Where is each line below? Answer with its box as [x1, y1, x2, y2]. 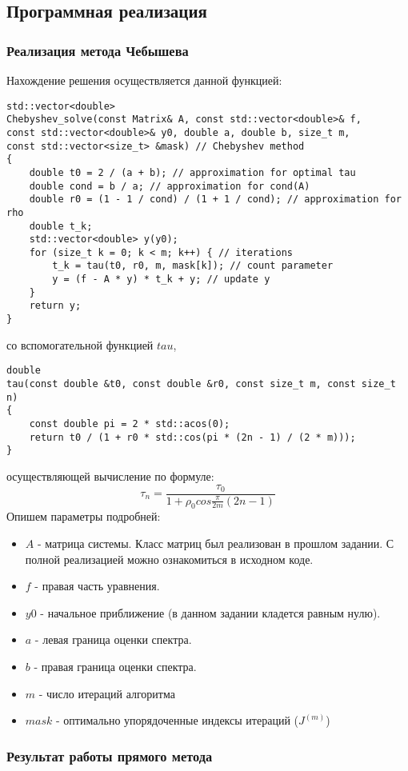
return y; [29, 300, 82, 312]
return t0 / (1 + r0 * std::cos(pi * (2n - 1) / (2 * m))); [29, 431, 356, 443]
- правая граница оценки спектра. [34, 657, 197, 674]
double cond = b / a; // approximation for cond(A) [29, 180, 310, 192]
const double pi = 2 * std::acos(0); [29, 417, 230, 429]
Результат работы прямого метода [6, 745, 213, 765]
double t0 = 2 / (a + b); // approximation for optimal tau [29, 166, 356, 178]
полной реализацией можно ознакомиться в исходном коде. [25, 550, 314, 567]
